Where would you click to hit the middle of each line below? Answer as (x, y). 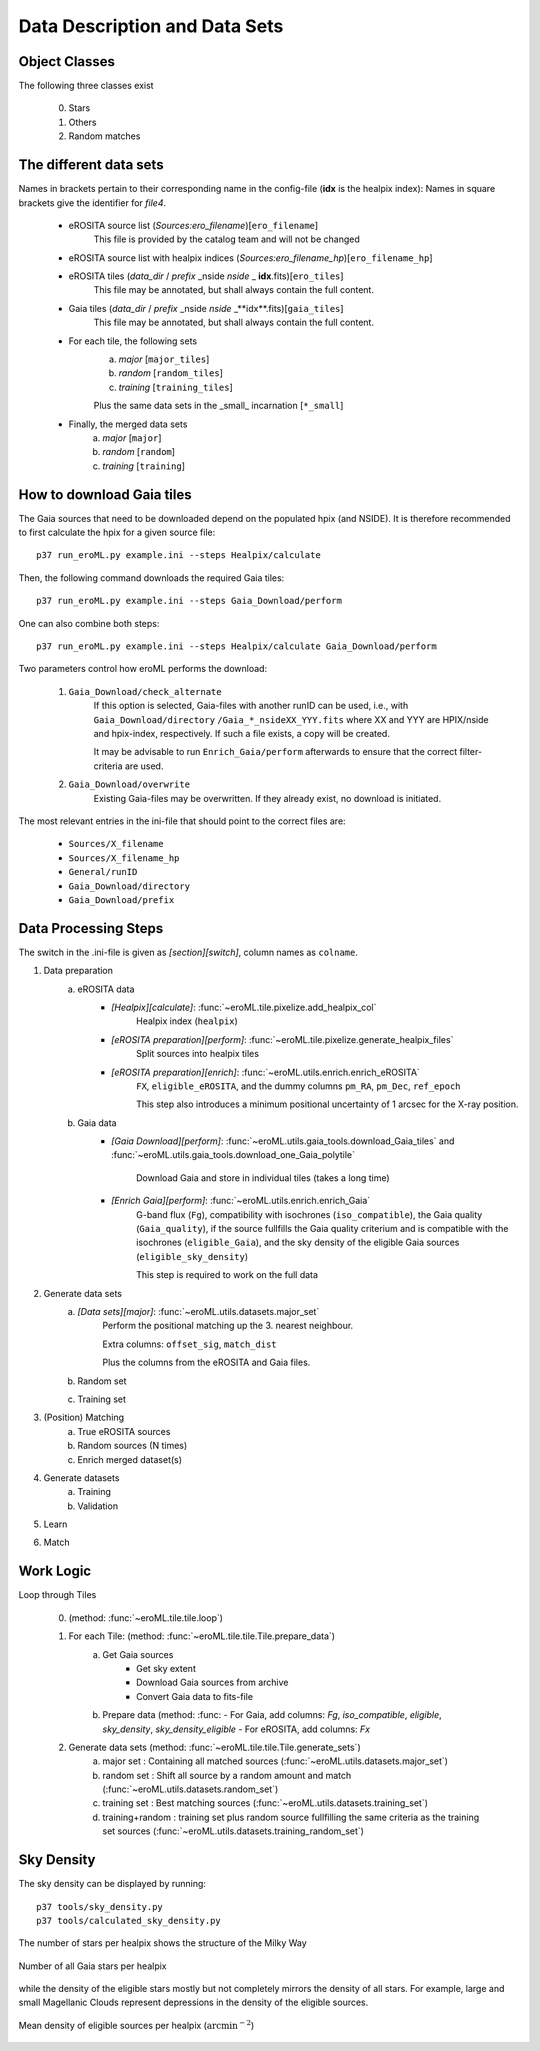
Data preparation (78, 971)
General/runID (103, 872)
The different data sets (91, 165)
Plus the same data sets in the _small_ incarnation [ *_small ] (218, 406)
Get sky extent (166, 1668)
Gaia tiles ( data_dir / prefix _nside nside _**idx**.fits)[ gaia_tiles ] (206, 308)
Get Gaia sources (138, 1654)
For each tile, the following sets (133, 341)
